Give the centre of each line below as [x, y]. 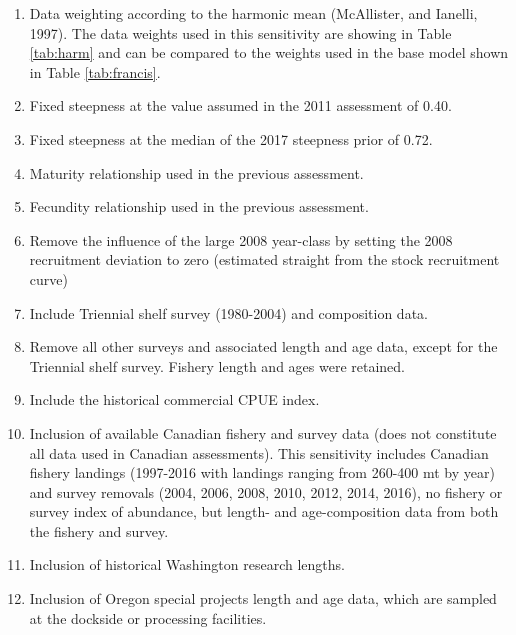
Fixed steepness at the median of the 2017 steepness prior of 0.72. [231, 138]
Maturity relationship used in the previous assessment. [196, 172]
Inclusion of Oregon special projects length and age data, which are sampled [263, 598]
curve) [48, 278]
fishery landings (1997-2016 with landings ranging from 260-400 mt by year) [262, 472]
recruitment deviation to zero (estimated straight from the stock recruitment [264, 259]
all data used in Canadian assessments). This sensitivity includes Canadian [259, 452]
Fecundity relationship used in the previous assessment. [199, 206]
